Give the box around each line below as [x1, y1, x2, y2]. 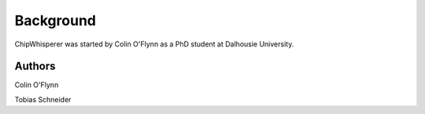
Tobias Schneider [14, 94, 72, 104]
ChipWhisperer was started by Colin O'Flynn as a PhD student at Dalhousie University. [14, 39, 294, 49]
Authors [14, 60, 56, 73]
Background [14, 12, 96, 29]
